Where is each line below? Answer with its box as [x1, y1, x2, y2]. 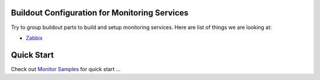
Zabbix [25, 34, 43, 41]
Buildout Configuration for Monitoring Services [11, 8, 189, 18]
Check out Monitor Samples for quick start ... [11, 65, 121, 72]
